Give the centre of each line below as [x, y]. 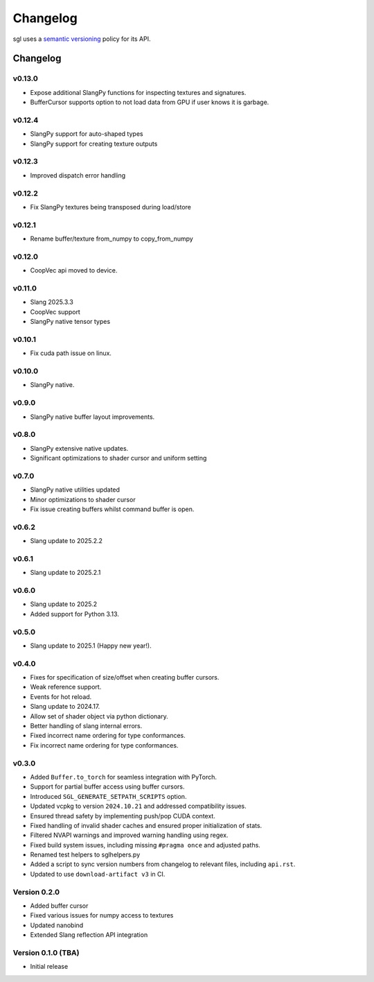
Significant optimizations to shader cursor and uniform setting [118, 458]
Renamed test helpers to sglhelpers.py [85, 855]
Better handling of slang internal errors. [86, 726]
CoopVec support [55, 311]
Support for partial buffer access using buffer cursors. [107, 786]
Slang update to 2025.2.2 [66, 541]
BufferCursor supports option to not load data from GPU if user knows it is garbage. [150, 102]
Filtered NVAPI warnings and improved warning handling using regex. [129, 835]
